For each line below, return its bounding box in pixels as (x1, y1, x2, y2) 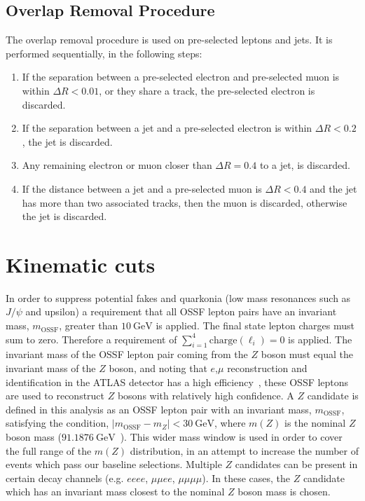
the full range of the (6, 443, 92, 458)
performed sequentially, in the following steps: (6, 46, 202, 60)
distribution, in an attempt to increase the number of (130, 443, 359, 458)
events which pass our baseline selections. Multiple (6, 457, 222, 472)
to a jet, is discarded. (259, 158, 350, 172)
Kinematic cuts (6, 249, 156, 278)
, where (214, 416, 246, 430)
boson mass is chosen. (237, 484, 331, 499)
